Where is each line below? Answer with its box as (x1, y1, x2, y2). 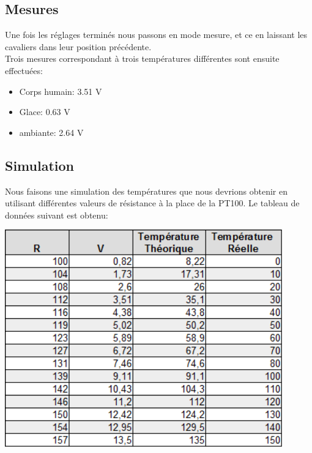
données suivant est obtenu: (5, 208, 108, 221)
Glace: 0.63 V (19, 105, 70, 118)
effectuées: (5, 64, 43, 77)
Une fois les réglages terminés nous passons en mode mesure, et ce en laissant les (5, 28, 308, 41)
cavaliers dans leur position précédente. (5, 40, 152, 53)
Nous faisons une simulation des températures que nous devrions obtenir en (5, 184, 288, 197)
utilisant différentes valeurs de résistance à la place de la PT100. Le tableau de (5, 197, 300, 209)
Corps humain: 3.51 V (19, 84, 102, 97)
